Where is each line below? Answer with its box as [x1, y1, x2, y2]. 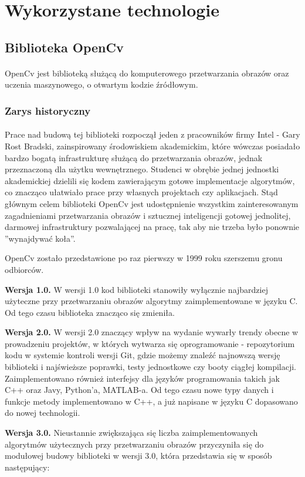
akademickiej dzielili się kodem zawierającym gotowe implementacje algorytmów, [5, 174, 295, 186]
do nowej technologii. [5, 406, 80, 419]
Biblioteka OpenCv [5, 38, 124, 56]
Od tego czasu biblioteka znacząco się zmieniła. [5, 306, 175, 318]
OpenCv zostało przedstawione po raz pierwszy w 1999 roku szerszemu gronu [5, 252, 283, 264]
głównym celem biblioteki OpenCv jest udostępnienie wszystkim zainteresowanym [5, 197, 299, 209]
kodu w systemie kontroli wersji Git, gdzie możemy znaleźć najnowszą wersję [5, 349, 280, 361]
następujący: [5, 461, 50, 473]
